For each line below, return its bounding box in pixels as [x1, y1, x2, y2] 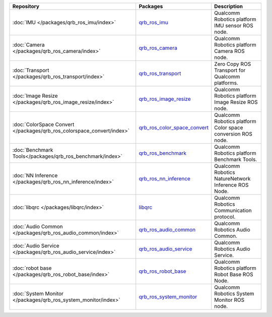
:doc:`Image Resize [12, 92, 58, 99]
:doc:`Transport [12, 67, 49, 74]
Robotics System [214, 290, 254, 297]
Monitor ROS [214, 296, 244, 303]
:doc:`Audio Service [12, 242, 60, 249]
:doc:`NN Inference [12, 172, 58, 179]
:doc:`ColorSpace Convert [12, 121, 75, 128]
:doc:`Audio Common [12, 223, 63, 230]
